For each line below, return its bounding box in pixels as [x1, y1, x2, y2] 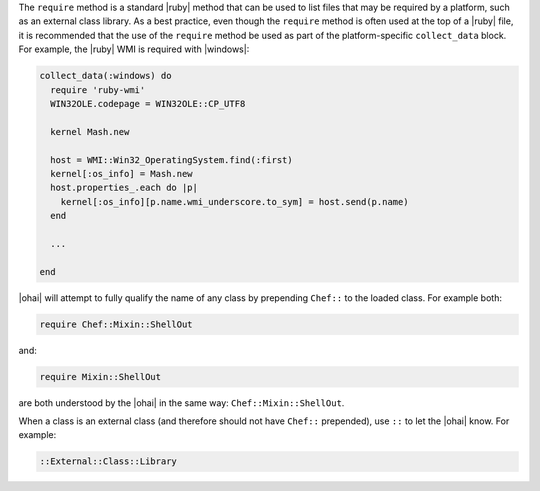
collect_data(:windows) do [39, 70, 172, 82]
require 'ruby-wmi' [50, 84, 146, 95]
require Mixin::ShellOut [39, 371, 162, 382]
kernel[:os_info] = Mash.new [50, 168, 194, 179]
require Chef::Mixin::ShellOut [39, 318, 194, 330]
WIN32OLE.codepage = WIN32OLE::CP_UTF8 [50, 98, 246, 109]
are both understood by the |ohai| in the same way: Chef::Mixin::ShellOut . [18, 396, 345, 409]
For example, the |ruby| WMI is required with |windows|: [18, 43, 250, 55]
